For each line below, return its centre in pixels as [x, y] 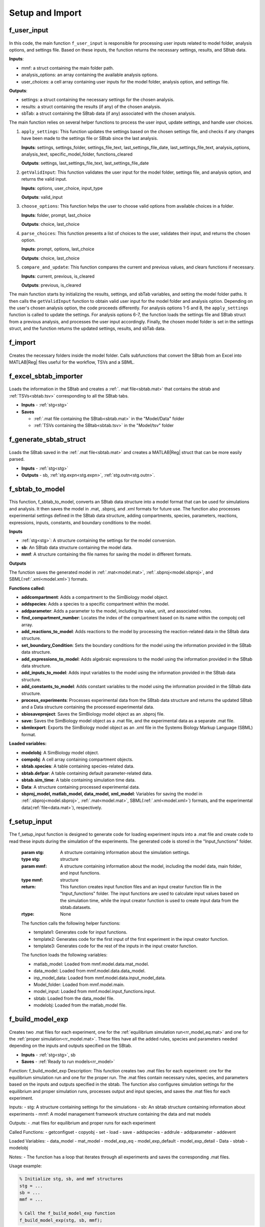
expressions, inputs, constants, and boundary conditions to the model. [80, 522]
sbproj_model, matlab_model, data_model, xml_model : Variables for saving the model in [112, 794]
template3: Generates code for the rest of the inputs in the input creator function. [116, 946]
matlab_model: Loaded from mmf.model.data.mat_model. [91, 964]
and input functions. [80, 873]
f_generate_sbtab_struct [47, 440]
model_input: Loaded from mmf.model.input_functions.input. [95, 991]
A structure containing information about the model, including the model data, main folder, [151, 866]
